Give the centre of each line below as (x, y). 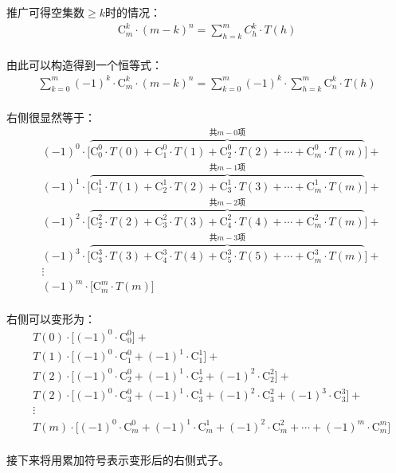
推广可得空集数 (45, 12)
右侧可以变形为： (51, 318)
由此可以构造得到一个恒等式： (84, 64)
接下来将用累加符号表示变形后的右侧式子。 (118, 459)
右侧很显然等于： (51, 117)
